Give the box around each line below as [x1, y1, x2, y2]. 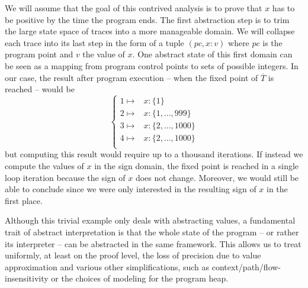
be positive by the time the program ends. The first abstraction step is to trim [5, 13, 290, 25]
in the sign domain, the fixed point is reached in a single [94, 159, 299, 171]
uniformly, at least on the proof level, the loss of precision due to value [5, 249, 261, 261]
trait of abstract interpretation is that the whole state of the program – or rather [5, 225, 299, 238]
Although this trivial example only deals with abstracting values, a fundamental [5, 214, 296, 226]
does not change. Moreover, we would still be [135, 171, 299, 183]
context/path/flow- [211, 260, 281, 273]
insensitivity [5, 272, 49, 284]
